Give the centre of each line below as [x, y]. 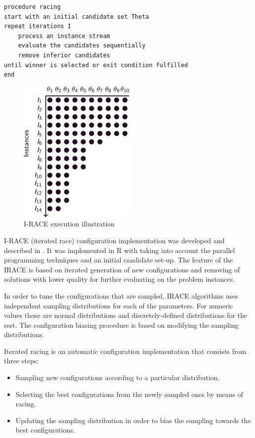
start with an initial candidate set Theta [77, 17]
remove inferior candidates [64, 55]
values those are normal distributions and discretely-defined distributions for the [126, 315]
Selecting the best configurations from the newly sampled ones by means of [129, 394]
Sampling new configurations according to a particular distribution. [118, 377]
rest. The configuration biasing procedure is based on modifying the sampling [121, 325]
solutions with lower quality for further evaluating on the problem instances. [120, 279]
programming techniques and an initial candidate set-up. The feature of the [119, 260]
